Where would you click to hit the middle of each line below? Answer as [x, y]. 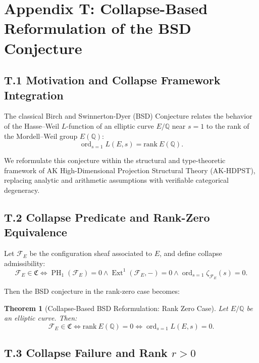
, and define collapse [191, 253]
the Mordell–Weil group [41, 136]
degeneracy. [22, 190]
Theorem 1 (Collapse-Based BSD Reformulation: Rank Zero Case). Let [116, 308]
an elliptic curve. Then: [41, 318]
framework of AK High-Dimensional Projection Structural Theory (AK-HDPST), [130, 170]
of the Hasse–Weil [32, 125]
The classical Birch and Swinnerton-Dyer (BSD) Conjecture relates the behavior [128, 116]
